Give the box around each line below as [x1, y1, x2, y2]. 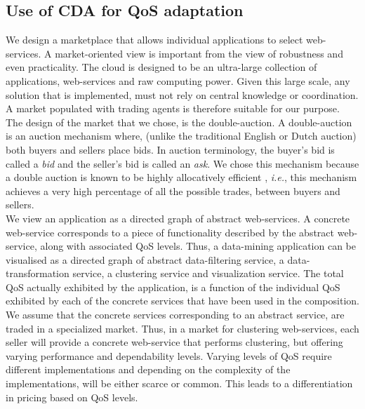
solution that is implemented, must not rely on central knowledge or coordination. [6, 87, 359, 102]
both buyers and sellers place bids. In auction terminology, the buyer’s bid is [6, 142, 335, 156]
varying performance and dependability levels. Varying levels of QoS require [6, 348, 332, 363]
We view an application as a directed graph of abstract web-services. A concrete [6, 210, 350, 225]
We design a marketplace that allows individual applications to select [6, 32, 303, 47]
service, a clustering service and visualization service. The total [72, 266, 344, 281]
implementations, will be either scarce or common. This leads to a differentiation [6, 376, 353, 391]
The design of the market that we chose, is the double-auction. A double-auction [6, 114, 352, 129]
